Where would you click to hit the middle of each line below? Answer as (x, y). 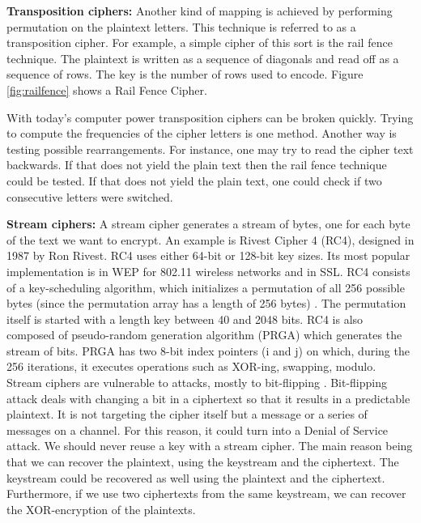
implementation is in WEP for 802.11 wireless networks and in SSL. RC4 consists (208, 271)
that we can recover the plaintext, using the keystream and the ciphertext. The (203, 462)
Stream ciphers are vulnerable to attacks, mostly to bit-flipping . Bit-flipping (197, 383)
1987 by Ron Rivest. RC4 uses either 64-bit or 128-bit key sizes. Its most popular (208, 255)
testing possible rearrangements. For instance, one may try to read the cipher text (210, 149)
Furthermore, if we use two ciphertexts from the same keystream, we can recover (206, 493)
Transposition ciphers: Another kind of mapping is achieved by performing (200, 11)
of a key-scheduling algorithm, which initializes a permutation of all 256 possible (206, 287)
